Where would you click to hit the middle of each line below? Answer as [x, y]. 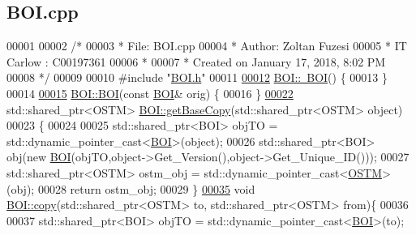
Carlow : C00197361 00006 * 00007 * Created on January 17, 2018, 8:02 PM [196, 61]
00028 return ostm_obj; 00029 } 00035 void [146, 188]
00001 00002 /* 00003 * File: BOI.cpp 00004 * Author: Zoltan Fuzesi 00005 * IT [207, 46]
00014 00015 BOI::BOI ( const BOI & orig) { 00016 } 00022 [150, 93]
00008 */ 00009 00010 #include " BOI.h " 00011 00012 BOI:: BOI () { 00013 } [197, 77]
